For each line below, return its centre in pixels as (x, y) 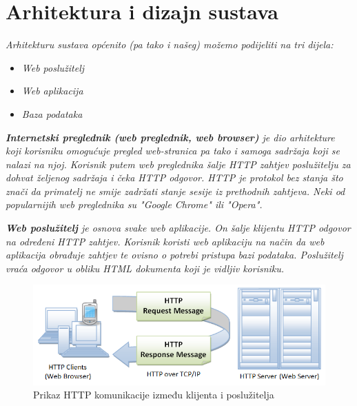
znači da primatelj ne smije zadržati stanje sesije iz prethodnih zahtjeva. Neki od (175, 191)
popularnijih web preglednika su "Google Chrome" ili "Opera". (134, 204)
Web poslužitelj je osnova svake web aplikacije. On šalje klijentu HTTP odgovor (178, 228)
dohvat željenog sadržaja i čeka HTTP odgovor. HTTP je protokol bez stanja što (174, 177)
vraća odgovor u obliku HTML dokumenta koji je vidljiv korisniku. (145, 268)
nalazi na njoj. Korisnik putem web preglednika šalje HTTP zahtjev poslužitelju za (178, 164)
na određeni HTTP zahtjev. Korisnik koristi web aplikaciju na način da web (165, 241)
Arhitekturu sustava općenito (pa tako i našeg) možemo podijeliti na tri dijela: (170, 44)
